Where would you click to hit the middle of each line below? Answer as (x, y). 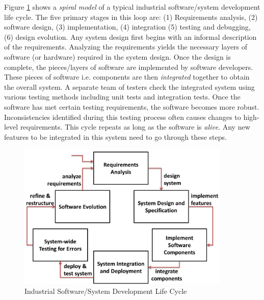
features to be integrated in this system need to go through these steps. (115, 136)
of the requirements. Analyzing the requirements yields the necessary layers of (126, 47)
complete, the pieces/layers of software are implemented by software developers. (129, 67)
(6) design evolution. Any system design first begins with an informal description (130, 36)
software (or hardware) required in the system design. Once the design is (117, 56)
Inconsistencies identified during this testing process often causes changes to (123, 117)
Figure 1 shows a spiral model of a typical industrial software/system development (132, 7)
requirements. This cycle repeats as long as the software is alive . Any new (135, 127)
